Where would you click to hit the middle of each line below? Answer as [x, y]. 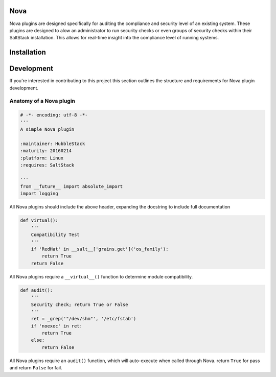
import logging [39, 194]
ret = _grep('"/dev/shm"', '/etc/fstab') [84, 319]
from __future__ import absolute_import [71, 187]
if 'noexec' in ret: [57, 326]
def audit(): [37, 290]
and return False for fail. [36, 368]
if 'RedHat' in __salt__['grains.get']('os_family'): [100, 249]
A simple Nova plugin [47, 129]
